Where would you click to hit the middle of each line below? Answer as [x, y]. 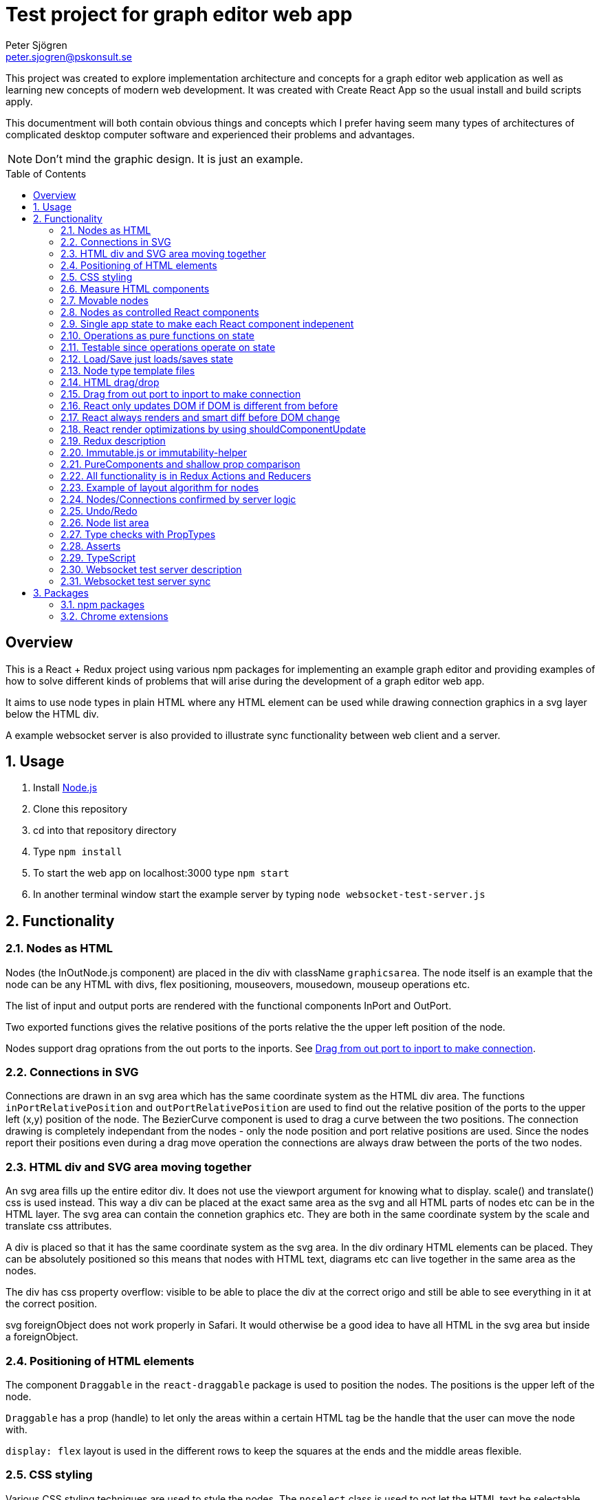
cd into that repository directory [105, 831]
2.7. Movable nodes [105, 300]
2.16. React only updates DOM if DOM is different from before [199, 405]
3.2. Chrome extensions [114, 616]
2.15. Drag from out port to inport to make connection [181, 394]
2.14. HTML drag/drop [110, 382]
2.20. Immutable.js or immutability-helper [154, 452]
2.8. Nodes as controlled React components [160, 312]
